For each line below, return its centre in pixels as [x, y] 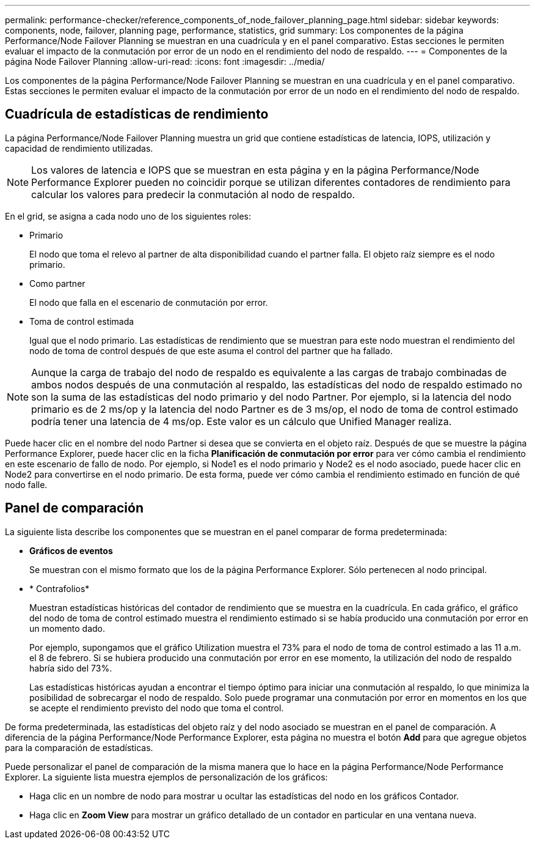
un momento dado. [67, 628]
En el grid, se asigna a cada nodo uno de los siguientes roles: [128, 216]
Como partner [57, 283]
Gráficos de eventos [71, 550]
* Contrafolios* [60, 588]
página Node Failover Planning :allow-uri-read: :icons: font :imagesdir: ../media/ [165, 61]
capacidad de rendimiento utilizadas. [79, 148]
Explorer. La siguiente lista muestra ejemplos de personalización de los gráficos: [166, 777]
